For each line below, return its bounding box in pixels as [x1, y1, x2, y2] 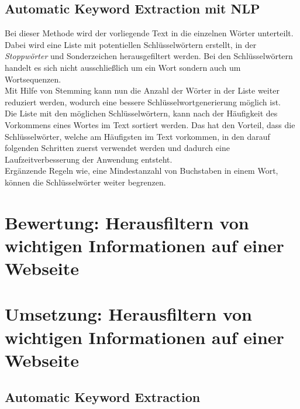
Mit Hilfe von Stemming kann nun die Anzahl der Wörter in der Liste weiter [5, 84, 280, 97]
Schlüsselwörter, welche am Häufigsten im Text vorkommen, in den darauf [5, 130, 270, 142]
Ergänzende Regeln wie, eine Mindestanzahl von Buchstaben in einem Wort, [5, 164, 278, 177]
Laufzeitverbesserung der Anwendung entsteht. [5, 153, 173, 165]
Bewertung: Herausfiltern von [5, 210, 249, 234]
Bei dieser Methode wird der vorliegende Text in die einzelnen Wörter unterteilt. [5, 27, 294, 39]
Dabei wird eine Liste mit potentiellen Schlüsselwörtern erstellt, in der [5, 38, 257, 50]
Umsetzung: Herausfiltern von [5, 302, 252, 326]
